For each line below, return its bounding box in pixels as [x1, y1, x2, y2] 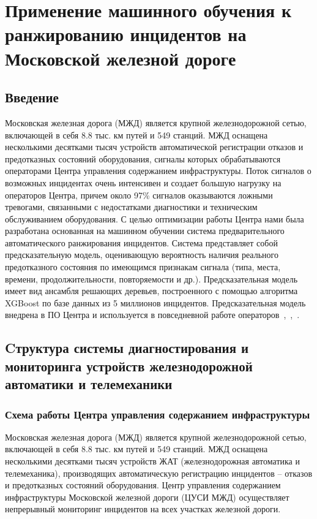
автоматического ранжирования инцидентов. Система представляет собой [5, 236, 278, 249]
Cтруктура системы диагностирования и [5, 338, 249, 357]
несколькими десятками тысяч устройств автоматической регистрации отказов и [5, 140, 304, 153]
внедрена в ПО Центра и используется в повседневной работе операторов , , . [5, 308, 300, 321]
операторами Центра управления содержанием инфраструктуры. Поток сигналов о [5, 164, 311, 177]
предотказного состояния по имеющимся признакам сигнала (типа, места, [5, 260, 281, 273]
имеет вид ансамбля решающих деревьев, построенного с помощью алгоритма [5, 284, 298, 297]
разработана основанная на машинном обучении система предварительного [5, 224, 285, 237]
